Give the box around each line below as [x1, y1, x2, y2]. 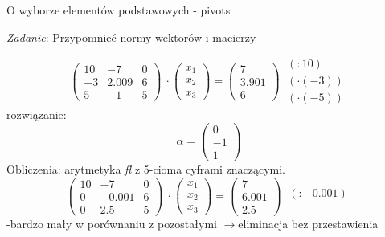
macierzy [212, 28, 256, 45]
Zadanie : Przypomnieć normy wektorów [6, 28, 203, 45]
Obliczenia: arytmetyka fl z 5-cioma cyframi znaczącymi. [6, 161, 285, 178]
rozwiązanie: [6, 106, 67, 123]
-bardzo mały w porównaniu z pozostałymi [6, 215, 217, 231]
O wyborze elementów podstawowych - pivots [6, 2, 231, 18]
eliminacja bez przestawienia [238, 215, 379, 231]
